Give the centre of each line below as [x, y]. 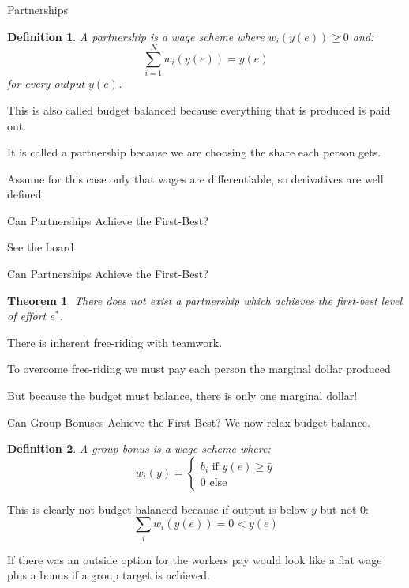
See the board [41, 247]
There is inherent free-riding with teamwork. [115, 342]
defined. [26, 194]
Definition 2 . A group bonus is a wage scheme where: [139, 449]
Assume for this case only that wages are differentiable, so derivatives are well [195, 178]
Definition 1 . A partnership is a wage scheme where [136, 36]
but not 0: [344, 509]
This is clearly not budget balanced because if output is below [158, 509]
